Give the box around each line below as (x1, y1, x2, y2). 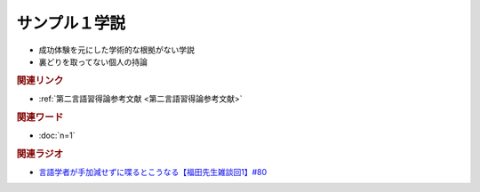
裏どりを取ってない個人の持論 (38, 56, 148, 67)
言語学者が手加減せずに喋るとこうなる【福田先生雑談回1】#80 (38, 167, 268, 178)
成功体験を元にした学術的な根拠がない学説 (38, 44, 195, 55)
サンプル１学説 (16, 13, 126, 33)
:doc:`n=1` (38, 130, 76, 141)
